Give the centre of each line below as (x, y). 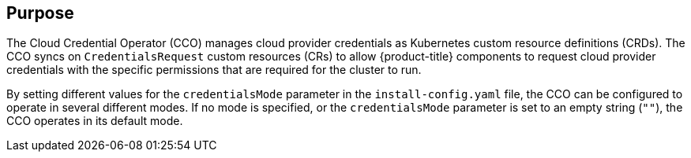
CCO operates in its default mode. (95, 121)
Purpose (40, 13)
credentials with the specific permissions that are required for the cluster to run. (214, 70)
